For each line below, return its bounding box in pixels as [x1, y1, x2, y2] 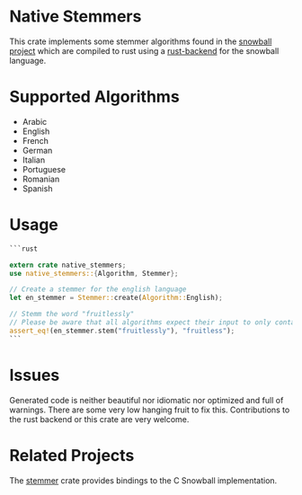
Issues [9, 365, 60, 385]
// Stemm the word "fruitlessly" [9, 310, 135, 319]
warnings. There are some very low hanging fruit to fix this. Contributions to [9, 404, 290, 415]
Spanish [22, 182, 53, 194]
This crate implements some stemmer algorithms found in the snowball [9, 36, 272, 47]
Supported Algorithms [9, 87, 180, 107]
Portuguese [22, 164, 66, 174]
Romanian [22, 173, 60, 184]
